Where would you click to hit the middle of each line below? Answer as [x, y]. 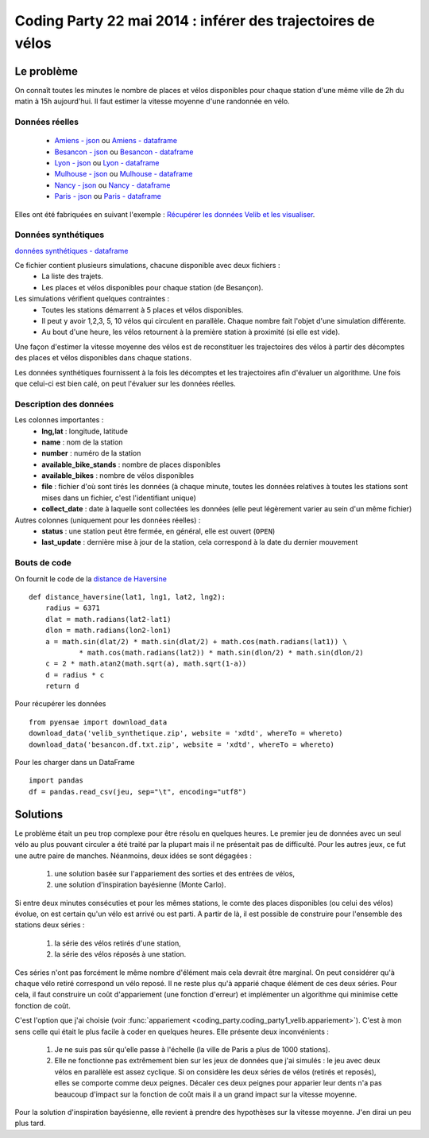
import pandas [56, 781]
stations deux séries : [50, 925]
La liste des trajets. [72, 276]
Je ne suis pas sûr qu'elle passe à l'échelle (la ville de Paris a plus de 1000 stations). [192, 1049]
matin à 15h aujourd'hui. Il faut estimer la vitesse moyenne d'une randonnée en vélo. [152, 101]
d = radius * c [75, 675]
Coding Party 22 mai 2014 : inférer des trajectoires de [195, 21]
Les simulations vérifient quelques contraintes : [92, 299]
